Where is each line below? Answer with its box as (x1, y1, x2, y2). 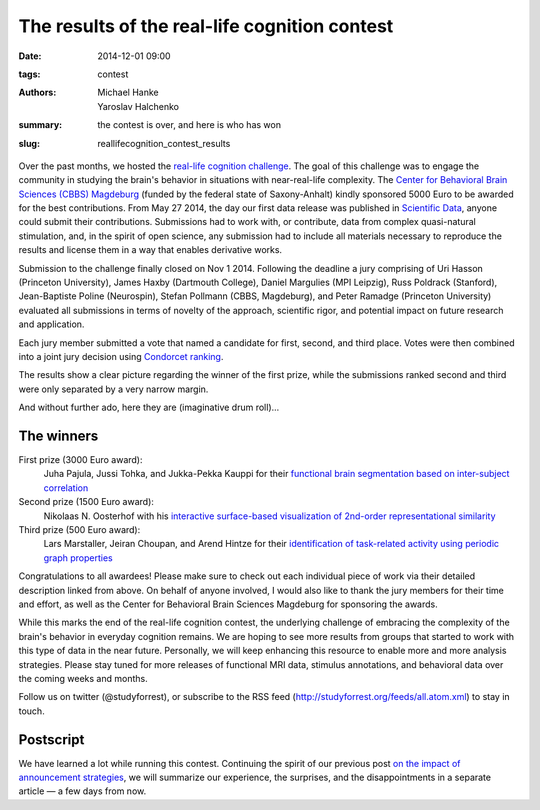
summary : (18, 119, 63, 131)
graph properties (43, 551, 114, 564)
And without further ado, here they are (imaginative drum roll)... (18, 401, 280, 414)
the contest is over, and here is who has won (97, 119, 282, 131)
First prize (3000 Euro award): (18, 454, 144, 466)
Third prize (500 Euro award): (18, 524, 141, 535)
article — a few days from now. (18, 785, 147, 797)
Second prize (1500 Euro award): (18, 496, 155, 508)
